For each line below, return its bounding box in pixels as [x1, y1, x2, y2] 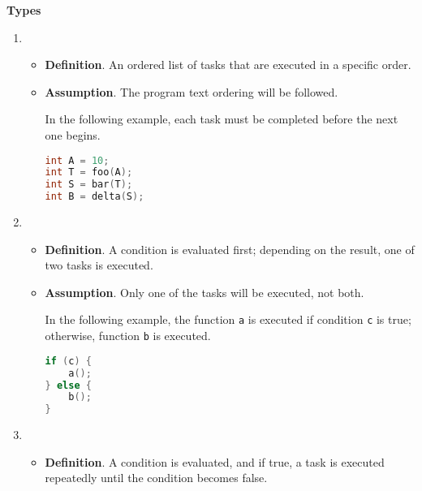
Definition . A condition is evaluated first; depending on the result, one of [45, 240, 415, 257]
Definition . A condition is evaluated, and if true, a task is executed [45, 453, 385, 470]
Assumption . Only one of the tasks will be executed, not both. [45, 283, 364, 300]
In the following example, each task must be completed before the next [45, 110, 398, 127]
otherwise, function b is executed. [45, 327, 211, 344]
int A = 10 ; [45, 154, 110, 166]
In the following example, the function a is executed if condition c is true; [45, 311, 411, 328]
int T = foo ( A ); [45, 166, 133, 179]
